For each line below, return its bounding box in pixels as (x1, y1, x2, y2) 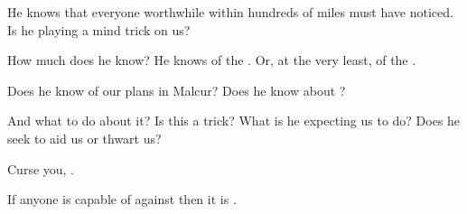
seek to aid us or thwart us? (7, 128, 162, 147)
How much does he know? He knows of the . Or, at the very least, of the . (7, 51, 416, 70)
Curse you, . (7, 159, 75, 178)
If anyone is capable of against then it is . (7, 190, 237, 209)
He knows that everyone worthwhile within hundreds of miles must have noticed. (7, 3, 453, 21)
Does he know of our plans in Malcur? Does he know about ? (7, 80, 346, 99)
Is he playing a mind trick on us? (7, 20, 191, 39)
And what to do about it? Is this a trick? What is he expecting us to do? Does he (7, 111, 461, 130)
